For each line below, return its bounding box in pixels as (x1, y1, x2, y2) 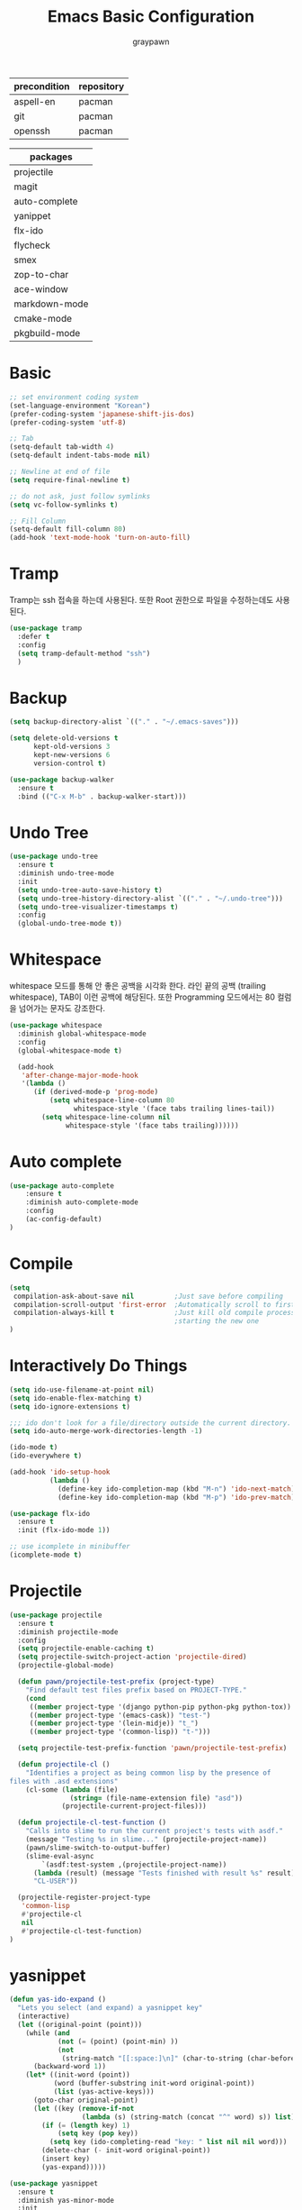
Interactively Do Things (9, 1356, 188, 1376)
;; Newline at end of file (9, 467, 111, 476)
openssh (13, 124, 51, 137)
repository (78, 79, 125, 92)
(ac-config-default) (25, 1215, 102, 1224)
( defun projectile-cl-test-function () (17, 1818, 167, 1827)
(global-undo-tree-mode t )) (17, 919, 123, 928)
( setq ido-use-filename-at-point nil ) (9, 1385, 155, 1394)
